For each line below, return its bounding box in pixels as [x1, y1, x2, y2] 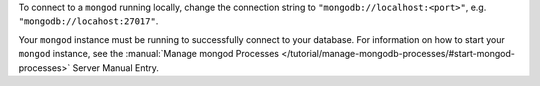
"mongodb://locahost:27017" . [18, 15, 159, 27]
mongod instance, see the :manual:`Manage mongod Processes [18, 48, 280, 60]
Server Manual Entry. [72, 61, 160, 74]
